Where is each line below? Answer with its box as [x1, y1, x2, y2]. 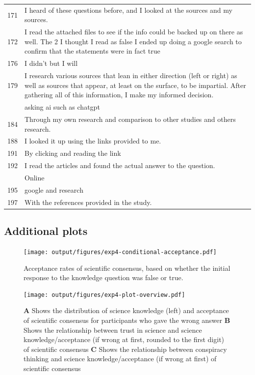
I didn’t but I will [25, 58, 78, 68]
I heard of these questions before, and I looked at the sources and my [25, 4, 232, 15]
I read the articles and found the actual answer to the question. [25, 160, 215, 171]
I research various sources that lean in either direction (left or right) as [25, 70, 237, 81]
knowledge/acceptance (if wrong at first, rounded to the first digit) [24, 334, 225, 345]
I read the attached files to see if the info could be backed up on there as [25, 27, 243, 37]
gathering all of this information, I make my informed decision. [25, 89, 214, 100]
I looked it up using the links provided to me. [25, 136, 161, 146]
